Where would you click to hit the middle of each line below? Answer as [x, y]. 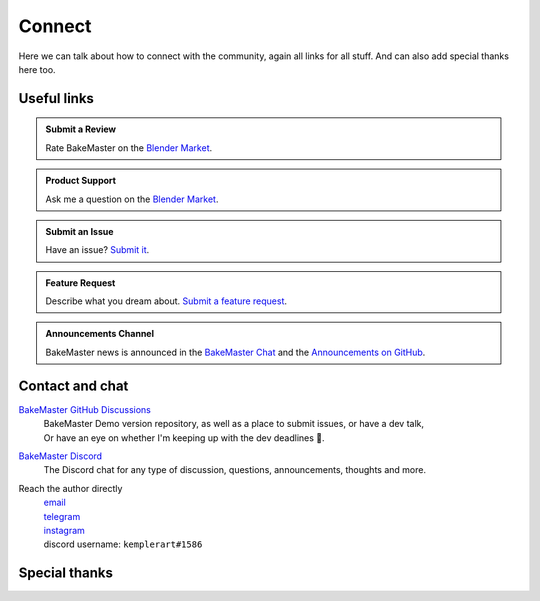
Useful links [56, 98]
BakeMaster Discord [60, 456]
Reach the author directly [70, 488]
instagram [64, 530]
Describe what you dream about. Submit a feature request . [166, 301]
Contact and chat [73, 385]
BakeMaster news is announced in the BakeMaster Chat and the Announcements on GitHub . [235, 352]
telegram [62, 516]
